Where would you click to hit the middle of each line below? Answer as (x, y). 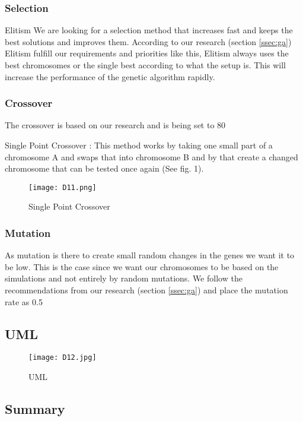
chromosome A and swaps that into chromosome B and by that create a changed (151, 156)
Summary (35, 409)
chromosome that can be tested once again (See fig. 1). (104, 168)
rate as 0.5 (24, 301)
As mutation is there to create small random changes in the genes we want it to (150, 255)
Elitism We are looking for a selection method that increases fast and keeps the (149, 30)
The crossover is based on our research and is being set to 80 (115, 125)
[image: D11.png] (63, 187)
